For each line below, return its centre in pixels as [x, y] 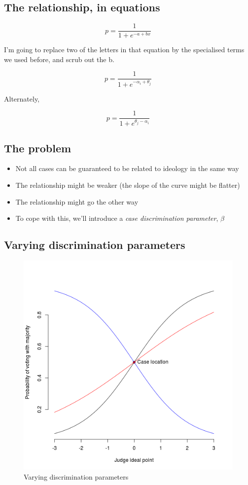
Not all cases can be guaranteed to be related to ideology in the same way [127, 168]
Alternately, [22, 98]
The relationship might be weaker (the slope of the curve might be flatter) [128, 185]
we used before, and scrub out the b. [59, 59]
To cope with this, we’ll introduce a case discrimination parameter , [117, 218]
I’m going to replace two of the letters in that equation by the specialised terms [124, 50]
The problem [38, 148]
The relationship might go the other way [77, 201]
